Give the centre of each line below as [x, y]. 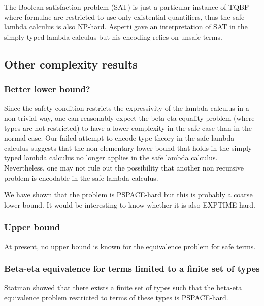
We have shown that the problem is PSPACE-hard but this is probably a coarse [128, 195]
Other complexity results [71, 64]
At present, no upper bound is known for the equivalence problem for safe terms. [130, 246]
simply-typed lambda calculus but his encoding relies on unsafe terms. [113, 36]
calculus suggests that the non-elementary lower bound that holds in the [117, 147]
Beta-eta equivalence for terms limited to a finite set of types [132, 269]
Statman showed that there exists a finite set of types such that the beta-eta [123, 287]
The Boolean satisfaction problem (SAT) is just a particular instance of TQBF [127, 7]
